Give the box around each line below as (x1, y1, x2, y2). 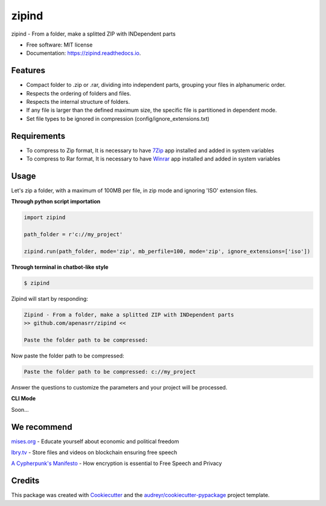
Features (11, 65, 45, 75)
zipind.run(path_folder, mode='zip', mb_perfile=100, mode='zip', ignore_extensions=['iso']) (24, 248, 311, 255)
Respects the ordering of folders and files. (26, 89, 132, 97)
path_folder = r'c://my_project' (24, 231, 123, 238)
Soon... (11, 406, 30, 413)
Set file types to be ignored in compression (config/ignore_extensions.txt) (26, 115, 209, 122)
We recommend (11, 421, 72, 432)
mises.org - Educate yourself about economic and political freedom (11, 438, 179, 445)
